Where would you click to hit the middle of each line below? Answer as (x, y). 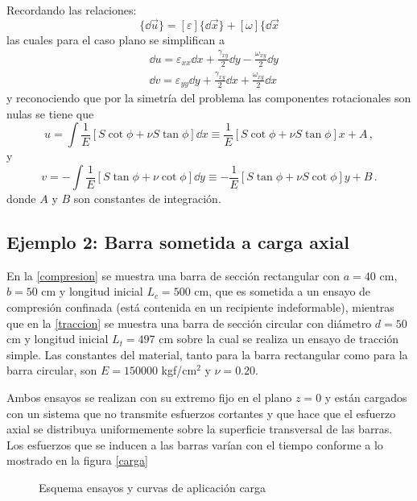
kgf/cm (179, 370)
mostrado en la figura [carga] (77, 460)
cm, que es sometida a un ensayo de (283, 291)
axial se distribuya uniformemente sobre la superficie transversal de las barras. (200, 429)
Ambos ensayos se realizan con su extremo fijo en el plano (149, 397)
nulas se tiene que (50, 113)
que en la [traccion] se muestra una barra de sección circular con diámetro (189, 323)
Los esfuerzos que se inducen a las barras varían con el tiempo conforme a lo (195, 444)
